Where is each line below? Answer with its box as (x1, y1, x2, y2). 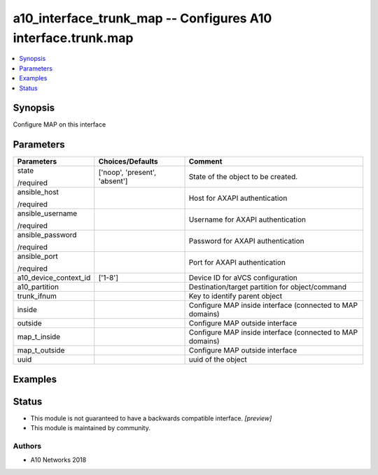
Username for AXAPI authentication (188, 215, 306, 225)
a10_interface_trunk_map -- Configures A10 (13, 10, 272, 26)
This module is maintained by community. (30, 424, 150, 432)
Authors (13, 441, 42, 451)
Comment (188, 157, 223, 166)
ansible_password (17, 230, 77, 240)
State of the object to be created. (188, 172, 298, 182)
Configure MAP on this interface (13, 120, 106, 129)
